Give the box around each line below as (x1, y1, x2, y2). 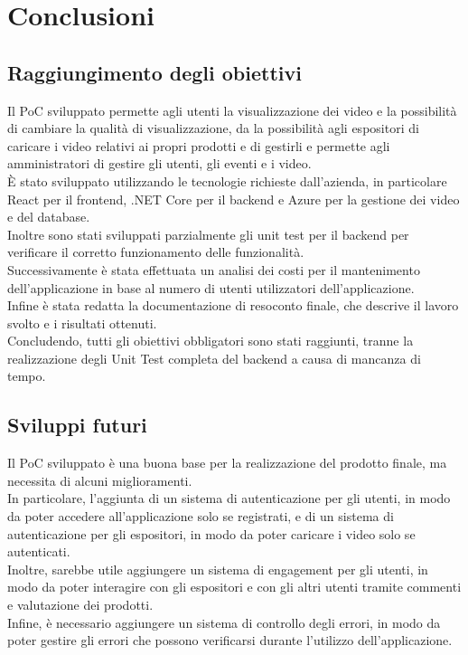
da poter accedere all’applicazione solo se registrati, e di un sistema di (7, 507, 394, 526)
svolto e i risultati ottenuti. (7, 313, 157, 332)
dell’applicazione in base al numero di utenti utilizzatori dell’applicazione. (7, 278, 415, 297)
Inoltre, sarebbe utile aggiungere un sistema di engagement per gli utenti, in (7, 559, 428, 578)
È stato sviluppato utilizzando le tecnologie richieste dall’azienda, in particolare (7, 171, 447, 190)
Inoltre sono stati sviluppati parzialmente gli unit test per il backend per (7, 224, 409, 243)
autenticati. (7, 542, 70, 561)
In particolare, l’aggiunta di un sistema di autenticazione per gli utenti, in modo (7, 489, 451, 508)
